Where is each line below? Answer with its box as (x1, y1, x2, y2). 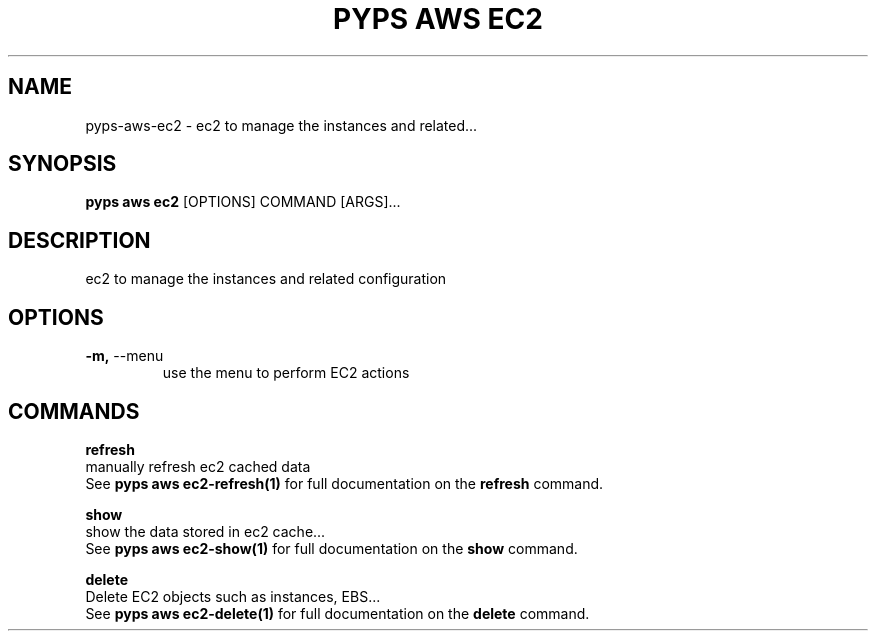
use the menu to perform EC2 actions (162, 364, 410, 382)
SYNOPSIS (8, 151, 117, 177)
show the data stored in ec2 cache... (85, 522, 326, 540)
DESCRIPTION (8, 227, 151, 253)
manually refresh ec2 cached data (85, 457, 311, 475)
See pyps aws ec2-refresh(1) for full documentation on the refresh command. (85, 474, 604, 492)
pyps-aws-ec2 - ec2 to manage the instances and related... (85, 116, 478, 134)
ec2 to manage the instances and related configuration (85, 270, 447, 288)
